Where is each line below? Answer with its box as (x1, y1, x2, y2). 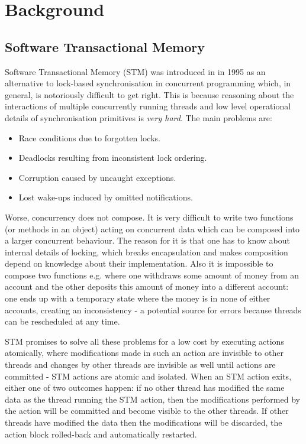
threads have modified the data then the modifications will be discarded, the (5, 416, 282, 429)
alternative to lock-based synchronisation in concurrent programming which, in (5, 77, 291, 89)
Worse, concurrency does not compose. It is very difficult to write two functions (5, 210, 294, 223)
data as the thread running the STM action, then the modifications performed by (5, 393, 300, 405)
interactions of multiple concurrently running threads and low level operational (5, 100, 291, 112)
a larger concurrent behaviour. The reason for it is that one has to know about (5, 234, 290, 247)
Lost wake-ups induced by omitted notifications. (18, 191, 193, 203)
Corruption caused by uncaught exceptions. (18, 171, 176, 183)
